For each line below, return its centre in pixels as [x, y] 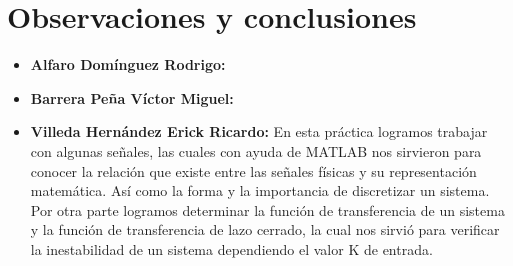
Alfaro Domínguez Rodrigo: [128, 64]
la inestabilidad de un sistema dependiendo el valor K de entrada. [231, 248]
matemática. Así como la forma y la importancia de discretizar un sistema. [260, 190]
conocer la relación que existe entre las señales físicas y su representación [253, 170]
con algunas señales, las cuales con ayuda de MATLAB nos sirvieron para [256, 150]
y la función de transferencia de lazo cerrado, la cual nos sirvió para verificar [265, 229]
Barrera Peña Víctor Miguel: [132, 97]
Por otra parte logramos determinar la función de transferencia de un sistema [267, 209]
